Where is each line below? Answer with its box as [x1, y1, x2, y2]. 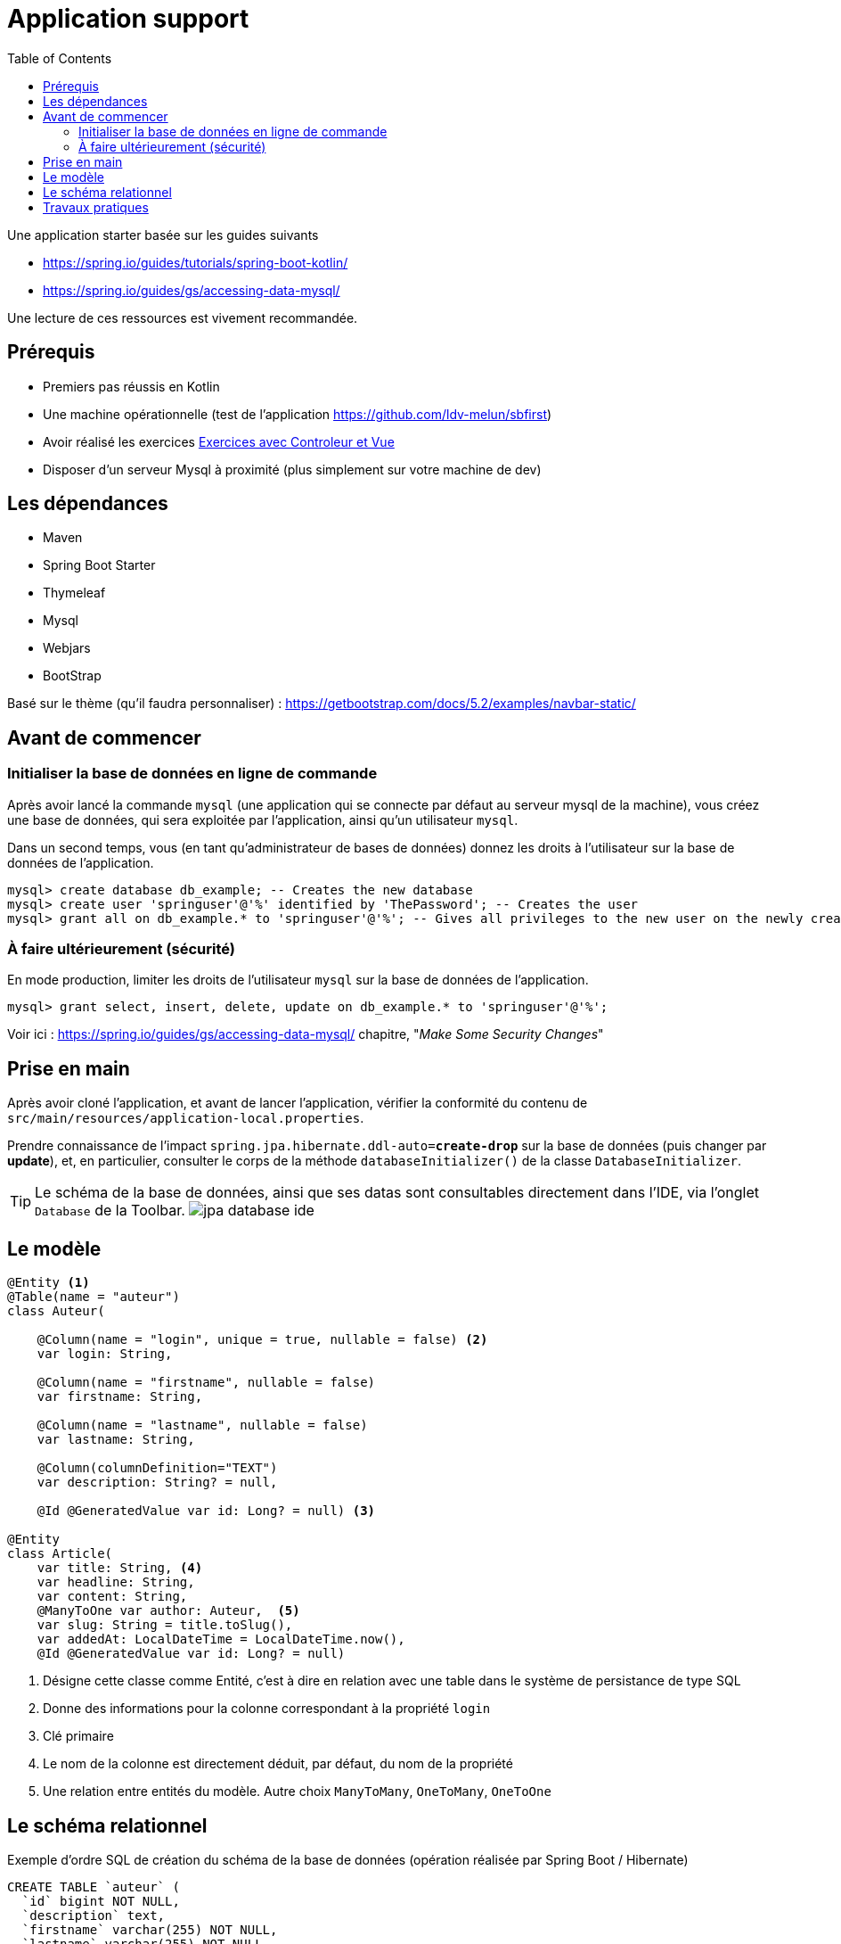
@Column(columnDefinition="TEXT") [37, 1461, 278, 1476]
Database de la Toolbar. [35, 1201, 185, 1220]
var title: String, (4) [37, 1561, 203, 1576]
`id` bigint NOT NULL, [21, 1893, 180, 1908]
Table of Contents [7, 50, 112, 66]
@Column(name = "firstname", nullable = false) [37, 1375, 376, 1390]
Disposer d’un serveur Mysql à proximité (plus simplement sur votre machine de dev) [43, 461, 542, 477]
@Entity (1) [7, 1275, 90, 1290]
